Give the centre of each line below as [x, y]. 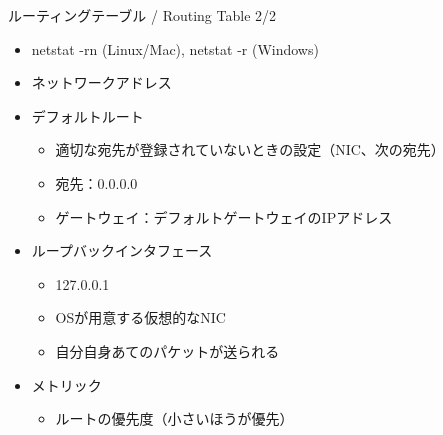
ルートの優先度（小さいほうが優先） [174, 418]
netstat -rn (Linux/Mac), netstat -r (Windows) [175, 48]
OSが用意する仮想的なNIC [140, 317]
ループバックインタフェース [122, 250]
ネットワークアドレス [101, 82]
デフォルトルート [87, 115]
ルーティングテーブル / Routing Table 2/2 [142, 15]
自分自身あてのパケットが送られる [167, 350]
